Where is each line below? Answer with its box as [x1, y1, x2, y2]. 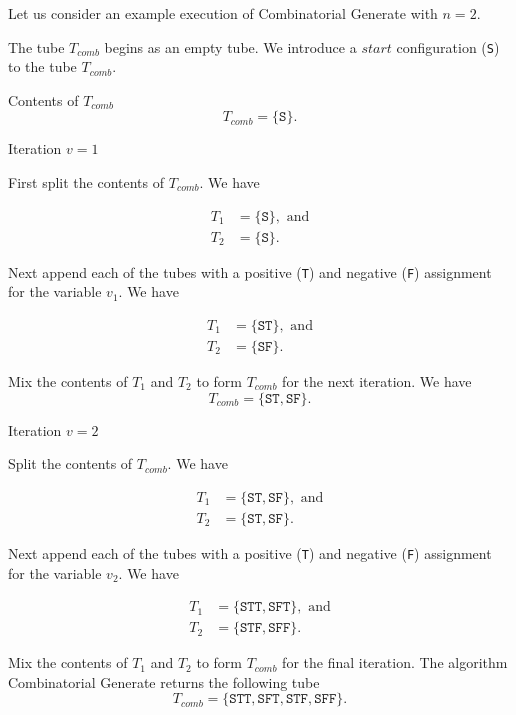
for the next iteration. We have [282, 371, 472, 391]
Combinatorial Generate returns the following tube [8, 671, 320, 692]
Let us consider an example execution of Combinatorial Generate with [8, 3, 438, 23]
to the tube [8, 56, 77, 77]
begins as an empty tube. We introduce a [104, 36, 357, 57]
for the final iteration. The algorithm [282, 652, 508, 673]
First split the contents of [8, 172, 165, 193]
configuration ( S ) [396, 36, 500, 57]
